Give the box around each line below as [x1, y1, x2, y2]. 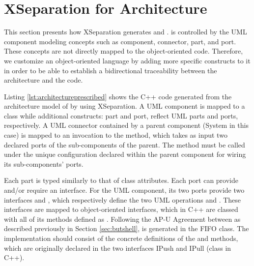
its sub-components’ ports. [4, 158, 84, 169]
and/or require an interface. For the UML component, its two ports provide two [4, 185, 245, 195]
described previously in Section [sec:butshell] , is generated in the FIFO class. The [4, 223, 249, 234]
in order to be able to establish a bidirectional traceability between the [4, 65, 217, 75]
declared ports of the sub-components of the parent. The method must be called [4, 139, 245, 149]
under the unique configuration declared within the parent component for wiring [4, 149, 246, 159]
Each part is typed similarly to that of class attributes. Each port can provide [4, 175, 238, 185]
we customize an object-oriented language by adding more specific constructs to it [4, 55, 251, 65]
